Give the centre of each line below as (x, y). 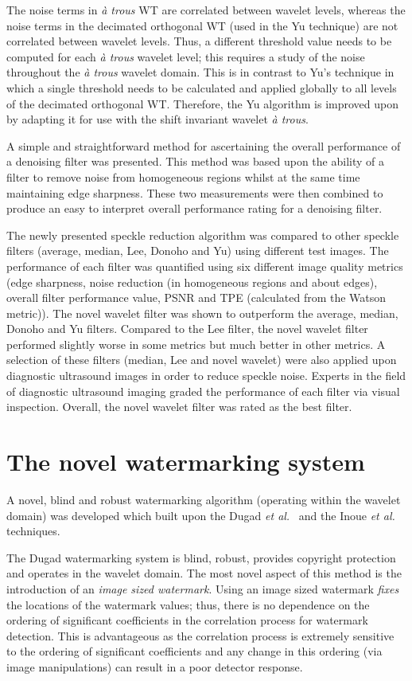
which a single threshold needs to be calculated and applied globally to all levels (202, 87)
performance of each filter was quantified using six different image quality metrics (205, 266)
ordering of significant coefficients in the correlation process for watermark (187, 620)
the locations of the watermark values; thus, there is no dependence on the (188, 604)
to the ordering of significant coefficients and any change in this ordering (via (194, 651)
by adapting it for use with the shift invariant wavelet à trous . (157, 119)
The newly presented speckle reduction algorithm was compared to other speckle (203, 235)
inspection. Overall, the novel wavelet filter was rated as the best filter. (179, 407)
